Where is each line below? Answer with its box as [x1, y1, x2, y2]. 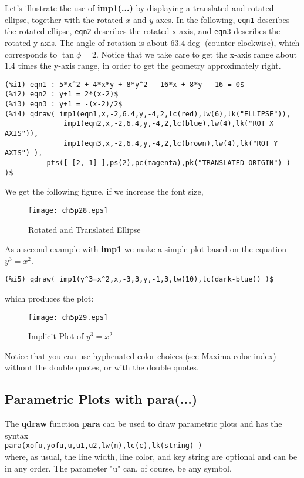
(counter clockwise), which [204, 36, 300, 48]
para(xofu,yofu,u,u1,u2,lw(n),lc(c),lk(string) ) [5, 442, 202, 450]
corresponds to [5, 48, 58, 60]
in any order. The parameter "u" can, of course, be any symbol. [5, 462, 232, 474]
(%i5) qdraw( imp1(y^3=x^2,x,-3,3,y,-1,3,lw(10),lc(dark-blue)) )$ [5, 275, 274, 284]
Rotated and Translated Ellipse [28, 223, 141, 235]
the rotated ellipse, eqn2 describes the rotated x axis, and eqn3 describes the [5, 25, 281, 37]
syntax [5, 429, 29, 441]
